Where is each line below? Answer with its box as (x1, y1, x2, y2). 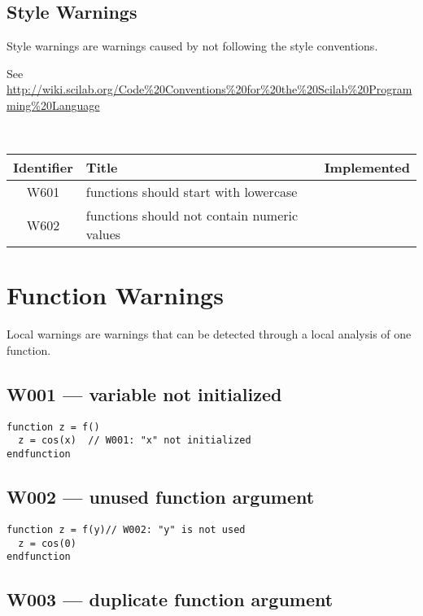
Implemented (324, 158, 410, 177)
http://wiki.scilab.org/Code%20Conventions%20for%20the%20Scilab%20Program (7, 81, 412, 98)
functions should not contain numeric (85, 206, 299, 225)
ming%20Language (7, 96, 100, 113)
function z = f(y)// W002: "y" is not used (7, 523, 246, 535)
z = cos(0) (18, 537, 76, 549)
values (85, 225, 121, 244)
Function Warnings (7, 278, 224, 312)
